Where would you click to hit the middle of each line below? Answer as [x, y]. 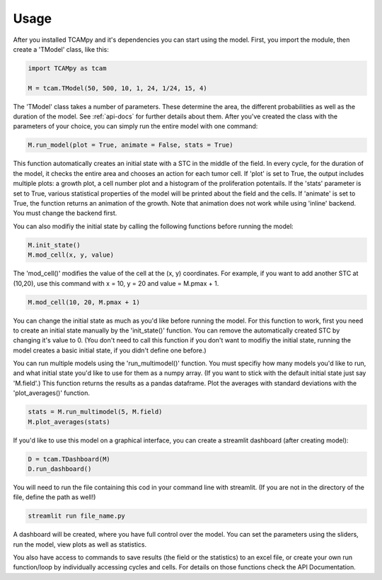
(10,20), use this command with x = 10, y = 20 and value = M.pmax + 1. [116, 283]
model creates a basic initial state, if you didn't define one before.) [110, 350]
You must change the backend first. [65, 213]
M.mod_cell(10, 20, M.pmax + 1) [84, 302]
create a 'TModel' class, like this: [61, 49]
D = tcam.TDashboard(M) [69, 459]
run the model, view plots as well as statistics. [80, 544]
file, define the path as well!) [54, 497]
